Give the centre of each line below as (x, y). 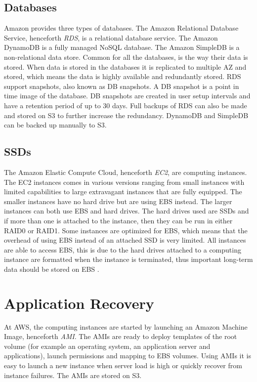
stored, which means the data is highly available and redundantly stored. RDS (123, 76)
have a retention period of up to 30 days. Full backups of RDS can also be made (126, 105)
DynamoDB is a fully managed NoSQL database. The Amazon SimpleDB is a (122, 47)
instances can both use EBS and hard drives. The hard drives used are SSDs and (127, 211)
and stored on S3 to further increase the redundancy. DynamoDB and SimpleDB (126, 115)
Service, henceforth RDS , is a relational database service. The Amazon (111, 37)
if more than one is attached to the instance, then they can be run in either (118, 220)
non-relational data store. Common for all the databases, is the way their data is (126, 57)
